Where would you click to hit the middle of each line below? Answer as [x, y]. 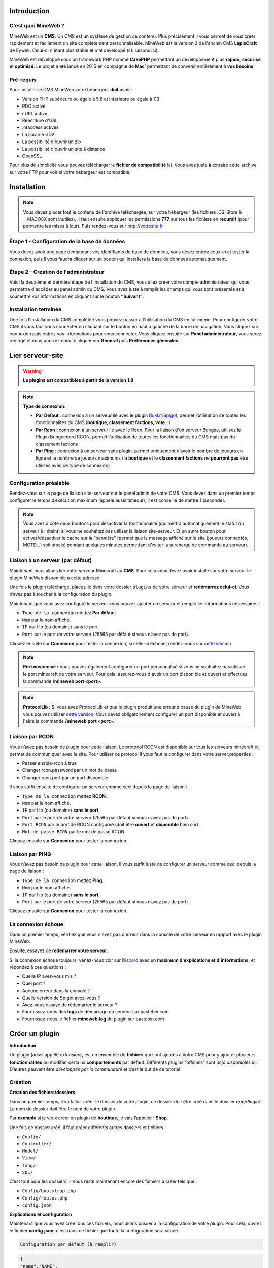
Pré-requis [23, 80]
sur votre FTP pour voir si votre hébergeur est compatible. [70, 172]
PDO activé [34, 106]
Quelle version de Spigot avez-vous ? [61, 998]
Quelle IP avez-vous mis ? [49, 976]
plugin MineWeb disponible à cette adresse [55, 578]
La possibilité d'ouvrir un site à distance [64, 149]
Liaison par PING [30, 854]
